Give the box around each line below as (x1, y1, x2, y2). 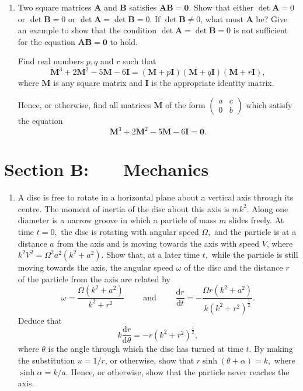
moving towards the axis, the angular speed (18, 261, 174, 274)
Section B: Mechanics (4, 157, 209, 181)
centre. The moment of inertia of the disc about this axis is (18, 202, 229, 214)
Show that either (193, 1, 254, 13)
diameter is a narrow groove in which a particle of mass (18, 214, 217, 226)
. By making (249, 342, 293, 355)
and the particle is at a (214, 226, 297, 238)
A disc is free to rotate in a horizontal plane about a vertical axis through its (18, 191, 294, 203)
